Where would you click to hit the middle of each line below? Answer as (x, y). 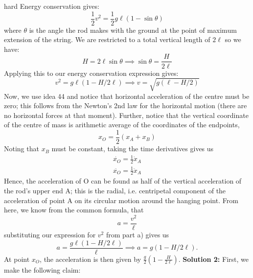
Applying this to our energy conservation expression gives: (91, 73)
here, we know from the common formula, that (74, 210)
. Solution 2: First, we (213, 259)
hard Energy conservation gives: (52, 6)
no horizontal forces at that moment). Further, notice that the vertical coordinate (126, 115)
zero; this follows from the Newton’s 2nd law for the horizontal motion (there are (126, 105)
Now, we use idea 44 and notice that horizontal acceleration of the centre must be (127, 96)
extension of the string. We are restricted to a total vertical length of (107, 39)
